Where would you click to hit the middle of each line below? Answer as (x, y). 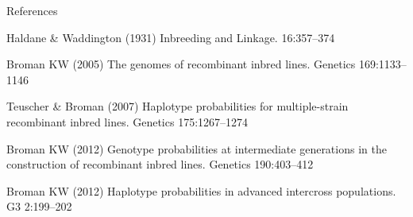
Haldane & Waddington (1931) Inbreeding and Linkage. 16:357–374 (171, 37)
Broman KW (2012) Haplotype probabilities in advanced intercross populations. (201, 190)
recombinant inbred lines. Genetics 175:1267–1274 (127, 121)
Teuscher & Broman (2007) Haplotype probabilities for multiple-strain (178, 106)
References (32, 10)
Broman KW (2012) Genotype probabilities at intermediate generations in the (197, 148)
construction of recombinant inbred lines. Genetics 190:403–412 (160, 164)
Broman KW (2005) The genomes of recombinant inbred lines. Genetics (181, 64)
